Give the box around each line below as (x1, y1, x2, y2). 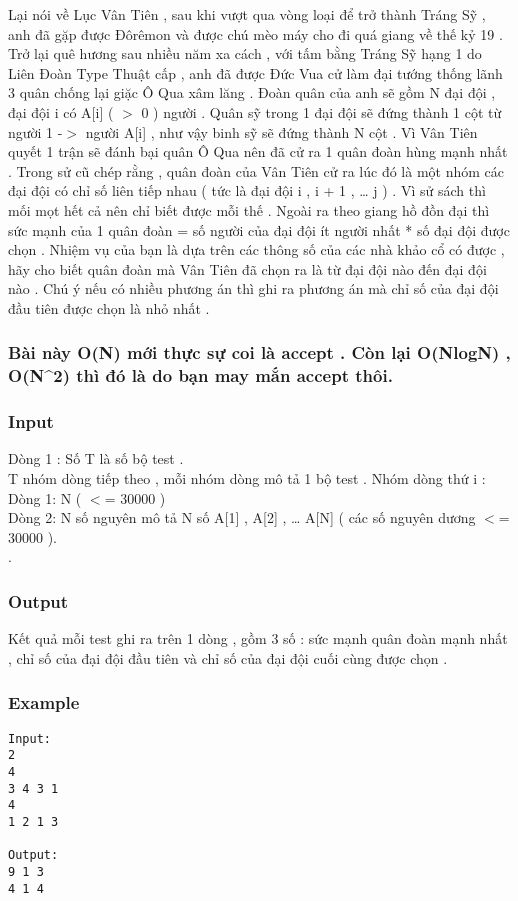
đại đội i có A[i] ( (8, 101, 114, 122)
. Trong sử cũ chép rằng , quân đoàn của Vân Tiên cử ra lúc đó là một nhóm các (8, 160, 505, 181)
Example (8, 690, 80, 715)
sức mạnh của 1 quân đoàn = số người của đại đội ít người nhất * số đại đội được (8, 219, 510, 240)
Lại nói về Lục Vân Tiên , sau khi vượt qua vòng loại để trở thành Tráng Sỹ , (8, 4, 486, 24)
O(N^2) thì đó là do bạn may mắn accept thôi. (8, 363, 393, 388)
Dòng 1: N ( (8, 487, 82, 508)
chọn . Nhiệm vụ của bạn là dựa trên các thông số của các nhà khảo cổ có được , (8, 239, 505, 260)
